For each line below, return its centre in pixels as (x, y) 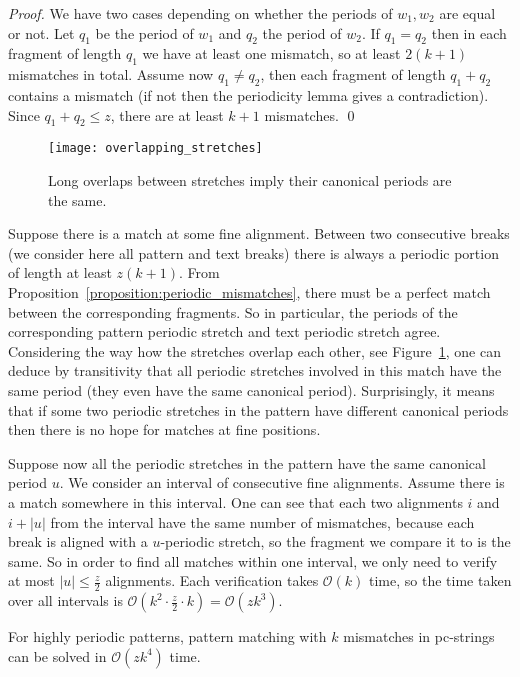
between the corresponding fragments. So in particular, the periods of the (233, 311)
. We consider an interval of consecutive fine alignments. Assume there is (282, 482)
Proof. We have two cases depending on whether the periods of (200, 13)
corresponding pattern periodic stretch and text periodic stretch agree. (224, 331)
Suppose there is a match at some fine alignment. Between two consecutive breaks (259, 233)
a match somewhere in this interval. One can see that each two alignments (235, 501)
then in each (469, 32)
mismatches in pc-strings (419, 636)
